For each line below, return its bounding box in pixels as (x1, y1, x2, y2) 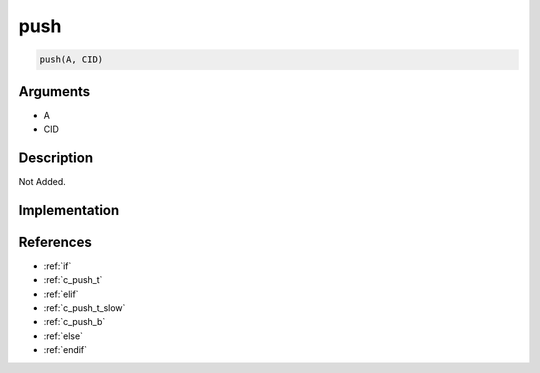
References (18, 233, 92, 250)
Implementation (18, 201, 120, 219)
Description (18, 149, 94, 166)
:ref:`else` (43, 330, 84, 342)
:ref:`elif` (43, 288, 79, 300)
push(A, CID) (39, 54, 104, 65)
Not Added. (18, 175, 67, 187)
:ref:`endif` (43, 344, 88, 356)
